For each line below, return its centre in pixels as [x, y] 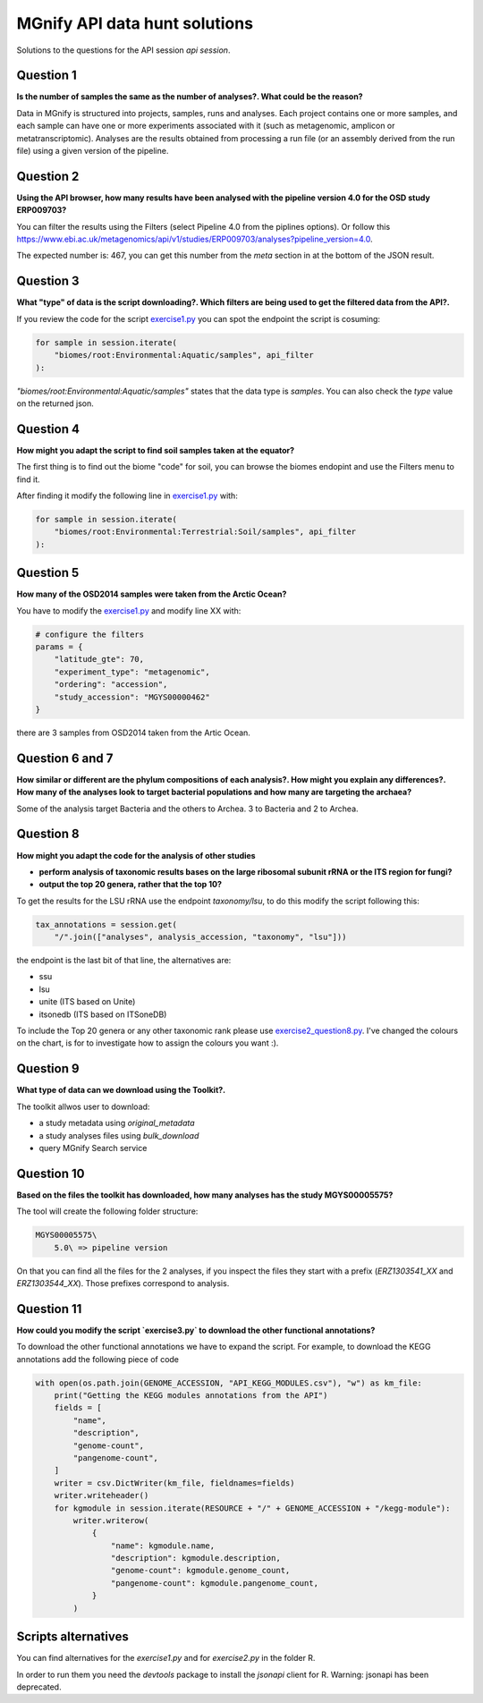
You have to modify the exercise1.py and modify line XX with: [129, 610]
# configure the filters [90, 634]
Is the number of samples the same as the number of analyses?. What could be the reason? [190, 97]
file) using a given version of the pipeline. [93, 151]
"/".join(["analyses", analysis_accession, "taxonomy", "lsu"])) [200, 937]
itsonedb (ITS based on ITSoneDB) [103, 1014]
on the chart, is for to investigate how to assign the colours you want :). [148, 1043]
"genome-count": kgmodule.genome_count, [200, 1571]
